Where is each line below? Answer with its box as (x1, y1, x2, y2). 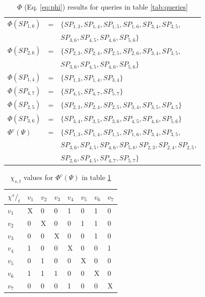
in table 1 (82, 172, 111, 183)
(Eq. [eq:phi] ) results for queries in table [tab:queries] (24, 2, 188, 12)
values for (24, 172, 53, 183)
